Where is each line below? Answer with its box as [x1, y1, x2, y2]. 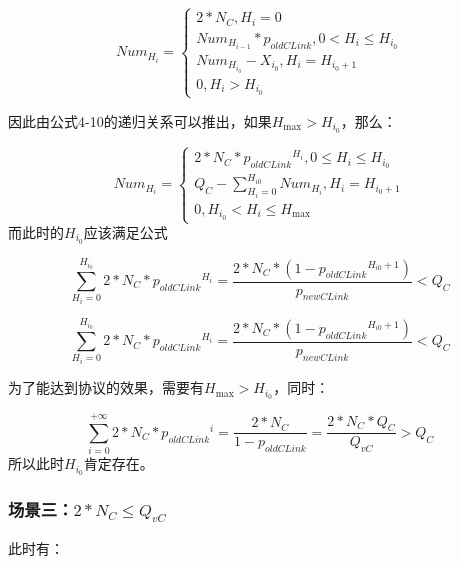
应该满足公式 [83, 222, 168, 243]
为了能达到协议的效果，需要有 [8, 377, 204, 398]
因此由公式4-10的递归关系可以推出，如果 [8, 110, 272, 131]
